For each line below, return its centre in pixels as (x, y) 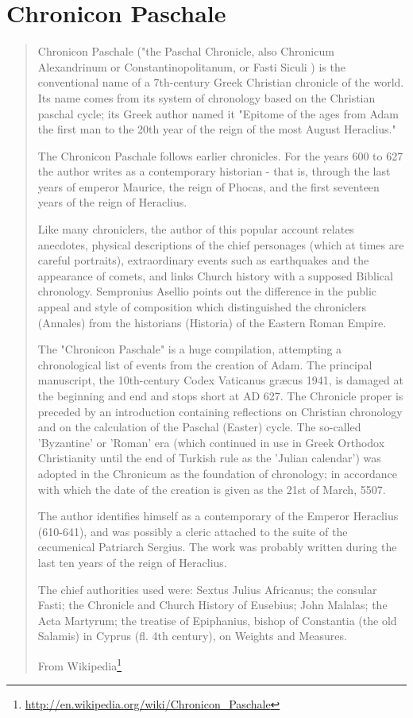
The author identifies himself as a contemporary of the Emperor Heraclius (218, 516)
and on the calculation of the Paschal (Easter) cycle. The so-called (199, 427)
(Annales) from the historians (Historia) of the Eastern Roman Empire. (212, 322)
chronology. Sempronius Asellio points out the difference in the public (207, 291)
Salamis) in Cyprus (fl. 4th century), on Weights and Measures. (192, 636)
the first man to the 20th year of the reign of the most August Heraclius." (217, 129)
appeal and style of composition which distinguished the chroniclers (202, 307)
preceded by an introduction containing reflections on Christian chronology (220, 411)
